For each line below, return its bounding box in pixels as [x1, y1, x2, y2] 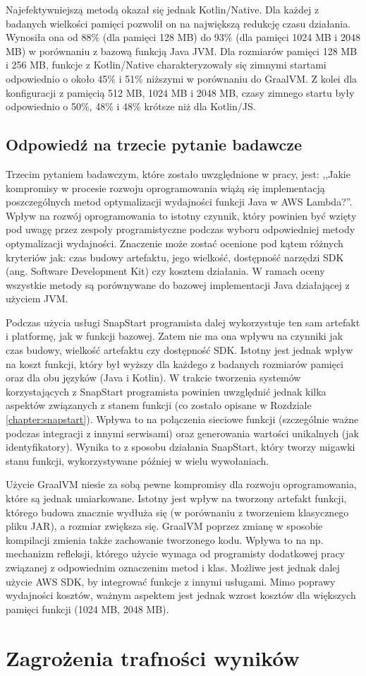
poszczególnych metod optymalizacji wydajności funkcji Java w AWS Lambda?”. [6, 194, 353, 209]
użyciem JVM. [6, 291, 68, 306]
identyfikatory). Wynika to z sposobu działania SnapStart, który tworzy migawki [6, 439, 355, 454]
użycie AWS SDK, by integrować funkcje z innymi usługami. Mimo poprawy [6, 574, 336, 588]
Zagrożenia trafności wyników [6, 643, 300, 672]
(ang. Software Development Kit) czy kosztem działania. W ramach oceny [6, 263, 325, 278]
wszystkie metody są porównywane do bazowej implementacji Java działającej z [6, 277, 350, 292]
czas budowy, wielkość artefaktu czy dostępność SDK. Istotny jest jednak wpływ [6, 343, 353, 357]
